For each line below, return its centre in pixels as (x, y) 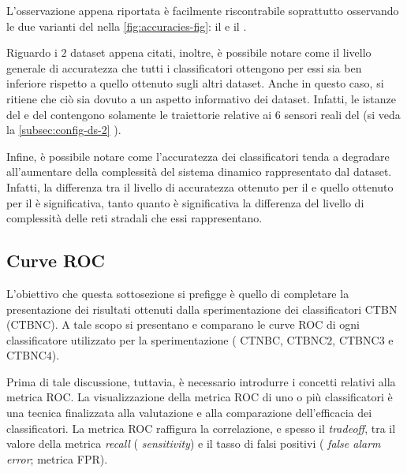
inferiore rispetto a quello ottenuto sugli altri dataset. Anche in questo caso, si (195, 83)
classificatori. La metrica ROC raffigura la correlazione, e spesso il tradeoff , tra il (201, 428)
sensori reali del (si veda (342, 114)
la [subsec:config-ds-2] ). (64, 130)
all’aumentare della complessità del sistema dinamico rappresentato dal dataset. (199, 171)
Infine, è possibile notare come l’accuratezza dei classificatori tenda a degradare (198, 156)
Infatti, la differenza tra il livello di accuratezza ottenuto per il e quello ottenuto (200, 186)
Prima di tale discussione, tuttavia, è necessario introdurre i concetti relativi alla (201, 381)
